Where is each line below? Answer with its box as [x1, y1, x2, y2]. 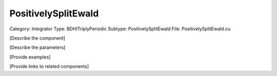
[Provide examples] [9, 54, 51, 60]
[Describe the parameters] [9, 44, 66, 51]
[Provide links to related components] [9, 63, 89, 69]
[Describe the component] [9, 35, 66, 41]
